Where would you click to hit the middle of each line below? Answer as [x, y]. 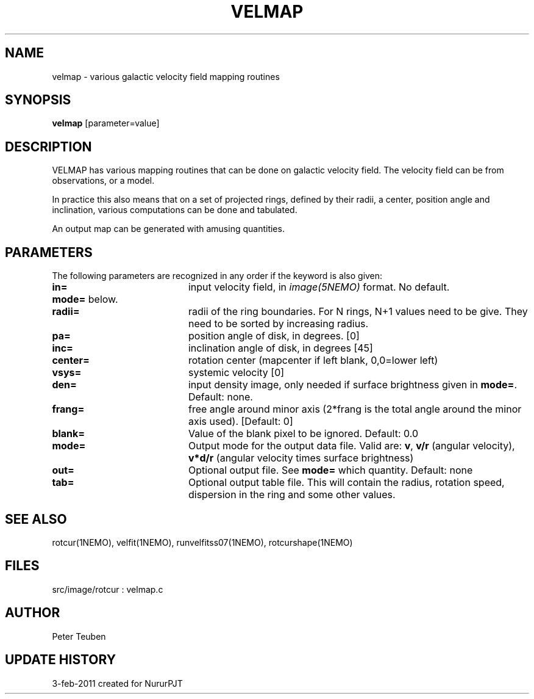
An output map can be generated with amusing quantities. [168, 229]
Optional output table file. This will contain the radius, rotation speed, [346, 483]
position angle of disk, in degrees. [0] [274, 336]
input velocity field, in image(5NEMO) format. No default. [319, 287]
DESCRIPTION [48, 147]
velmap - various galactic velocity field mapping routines [166, 76]
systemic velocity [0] [236, 373]
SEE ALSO [36, 519]
